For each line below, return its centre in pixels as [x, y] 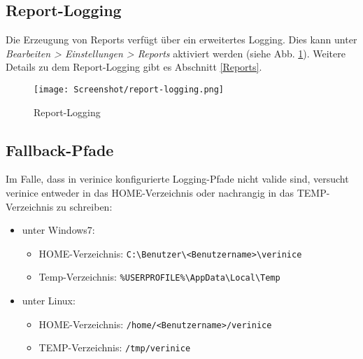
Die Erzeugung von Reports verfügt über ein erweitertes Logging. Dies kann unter [181, 40]
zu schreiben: [84, 206]
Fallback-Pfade [60, 149]
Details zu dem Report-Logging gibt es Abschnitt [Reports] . [134, 67]
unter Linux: [49, 301]
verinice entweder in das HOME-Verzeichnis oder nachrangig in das [150, 193]
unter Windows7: [58, 230]
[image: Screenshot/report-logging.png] [129, 89]
